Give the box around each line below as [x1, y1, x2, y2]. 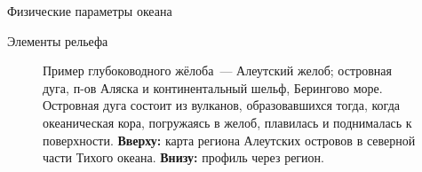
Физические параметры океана [7, 2, 172, 20]
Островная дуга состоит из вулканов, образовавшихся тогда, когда [43, 96, 400, 114]
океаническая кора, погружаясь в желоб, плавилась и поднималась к [43, 113, 412, 131]
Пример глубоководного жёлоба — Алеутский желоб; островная [43, 61, 392, 80]
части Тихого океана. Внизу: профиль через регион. [43, 148, 324, 167]
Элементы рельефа [7, 31, 108, 50]
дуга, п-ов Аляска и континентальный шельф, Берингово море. [43, 78, 383, 97]
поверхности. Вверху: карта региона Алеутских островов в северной [43, 130, 416, 149]
